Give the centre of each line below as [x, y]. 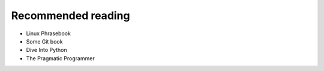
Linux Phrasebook [49, 33]
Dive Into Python [46, 50]
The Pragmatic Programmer [61, 58]
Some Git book [44, 41]
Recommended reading [70, 16]
